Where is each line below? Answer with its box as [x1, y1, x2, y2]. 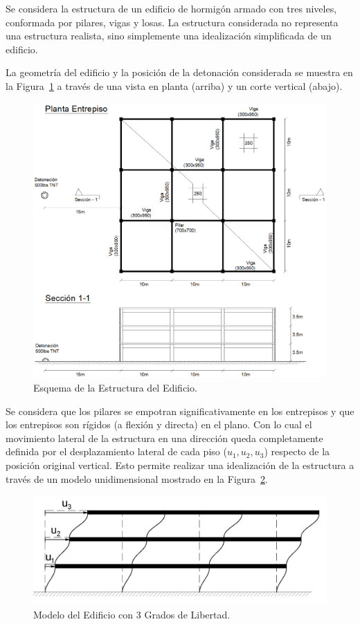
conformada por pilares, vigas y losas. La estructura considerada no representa [6, 15, 339, 29]
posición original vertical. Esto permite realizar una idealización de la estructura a [6, 457, 354, 472]
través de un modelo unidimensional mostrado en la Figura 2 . [6, 471, 268, 486]
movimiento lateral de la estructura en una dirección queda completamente [6, 430, 323, 445]
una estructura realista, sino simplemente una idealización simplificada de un [6, 28, 332, 43]
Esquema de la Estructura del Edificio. [33, 380, 197, 394]
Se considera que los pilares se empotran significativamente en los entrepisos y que [6, 403, 354, 418]
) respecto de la [264, 444, 330, 459]
